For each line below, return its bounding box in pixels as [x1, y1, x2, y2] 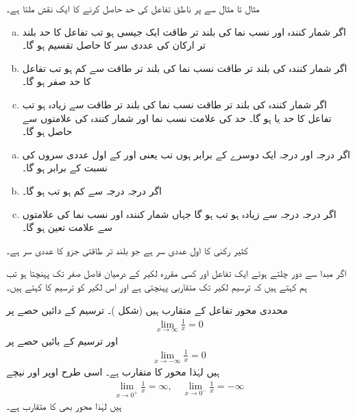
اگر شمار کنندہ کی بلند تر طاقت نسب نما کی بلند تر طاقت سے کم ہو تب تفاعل [22, 60, 347, 75]
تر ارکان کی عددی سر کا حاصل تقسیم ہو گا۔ [22, 38, 206, 52]
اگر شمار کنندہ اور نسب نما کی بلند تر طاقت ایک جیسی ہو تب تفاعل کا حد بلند [22, 24, 346, 38]
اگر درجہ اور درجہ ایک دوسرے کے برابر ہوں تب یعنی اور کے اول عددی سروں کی [22, 147, 351, 161]
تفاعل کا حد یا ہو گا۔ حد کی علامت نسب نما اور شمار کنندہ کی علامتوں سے [22, 110, 332, 125]
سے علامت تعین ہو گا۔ [22, 220, 113, 234]
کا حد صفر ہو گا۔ [22, 74, 91, 88]
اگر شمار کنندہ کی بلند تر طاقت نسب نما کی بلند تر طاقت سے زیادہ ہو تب [22, 97, 327, 111]
